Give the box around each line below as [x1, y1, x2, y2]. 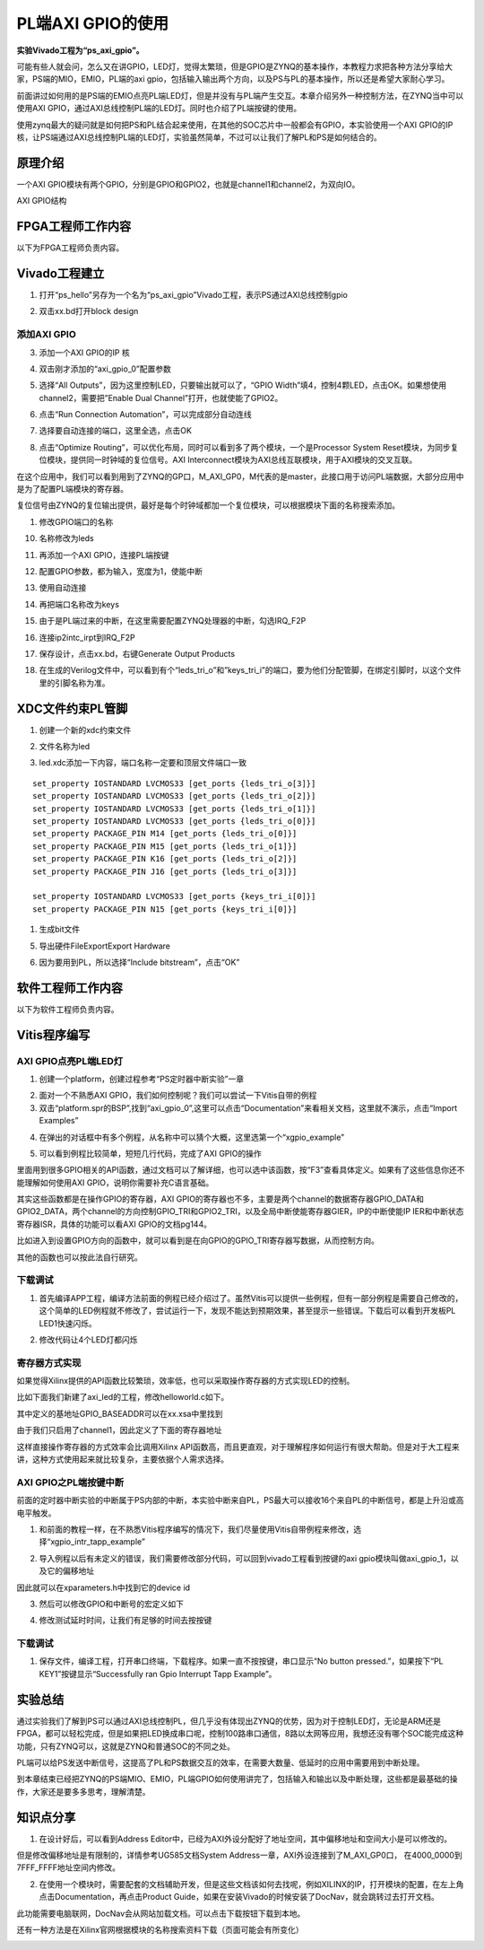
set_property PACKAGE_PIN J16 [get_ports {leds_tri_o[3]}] [32, 866, 298, 877]
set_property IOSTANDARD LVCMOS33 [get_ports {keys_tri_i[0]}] [32, 891, 316, 902]
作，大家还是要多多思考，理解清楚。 [16, 1786, 151, 1797]
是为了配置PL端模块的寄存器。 [16, 484, 129, 494]
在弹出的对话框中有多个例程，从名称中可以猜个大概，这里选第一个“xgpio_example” [39, 1132, 345, 1142]
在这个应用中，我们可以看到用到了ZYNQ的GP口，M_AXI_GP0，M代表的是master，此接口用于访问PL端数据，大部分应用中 [16, 471, 464, 482]
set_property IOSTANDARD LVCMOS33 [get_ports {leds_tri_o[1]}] [32, 803, 316, 814]
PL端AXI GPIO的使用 [16, 13, 169, 33]
